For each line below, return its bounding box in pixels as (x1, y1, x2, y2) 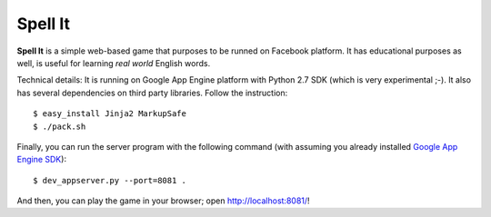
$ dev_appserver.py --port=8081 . (33, 175, 186, 185)
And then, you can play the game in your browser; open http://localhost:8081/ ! (16, 195, 310, 206)
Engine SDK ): (16, 154, 67, 165)
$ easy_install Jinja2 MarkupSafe (33, 109, 186, 119)
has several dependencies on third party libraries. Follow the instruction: (16, 87, 288, 98)
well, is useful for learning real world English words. (16, 57, 211, 68)
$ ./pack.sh (33, 121, 86, 132)
